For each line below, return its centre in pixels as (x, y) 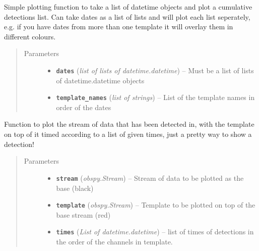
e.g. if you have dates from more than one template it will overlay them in (119, 27)
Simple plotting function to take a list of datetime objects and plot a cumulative (128, 7)
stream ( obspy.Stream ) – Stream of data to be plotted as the (150, 178)
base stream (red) (83, 214)
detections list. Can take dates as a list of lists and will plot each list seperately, (127, 16)
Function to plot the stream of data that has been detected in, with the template (129, 124)
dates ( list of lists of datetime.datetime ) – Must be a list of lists (155, 70)
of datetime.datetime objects (100, 80)
